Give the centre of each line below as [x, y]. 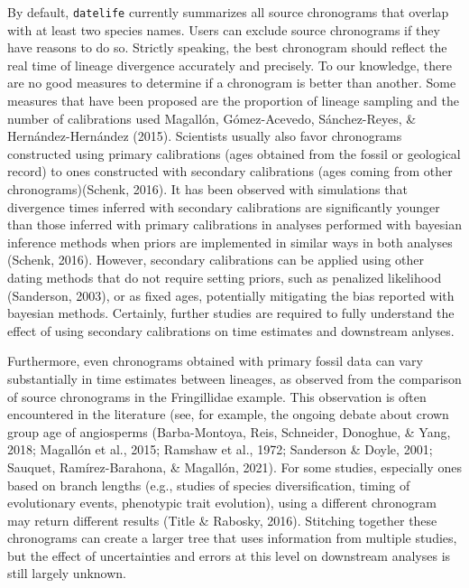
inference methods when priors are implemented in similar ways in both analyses [230, 242]
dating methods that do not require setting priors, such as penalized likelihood [225, 277]
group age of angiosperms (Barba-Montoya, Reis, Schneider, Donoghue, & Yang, [229, 431]
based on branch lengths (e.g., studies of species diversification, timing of [209, 485]
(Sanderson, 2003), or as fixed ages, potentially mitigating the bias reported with [231, 295]
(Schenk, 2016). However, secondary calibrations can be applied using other [216, 260]
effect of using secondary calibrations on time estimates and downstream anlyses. [231, 330]
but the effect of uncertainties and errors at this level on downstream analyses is [229, 555]
